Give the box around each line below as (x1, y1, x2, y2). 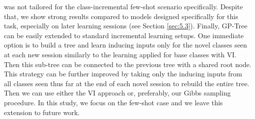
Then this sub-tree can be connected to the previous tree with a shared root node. (4, 59, 252, 69)
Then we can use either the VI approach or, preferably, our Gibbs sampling (4, 88, 231, 98)
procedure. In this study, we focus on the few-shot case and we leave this (4, 97, 223, 107)
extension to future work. (4, 107, 80, 117)
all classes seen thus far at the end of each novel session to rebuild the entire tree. (4, 78, 250, 88)
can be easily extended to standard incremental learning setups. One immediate (4, 30, 244, 40)
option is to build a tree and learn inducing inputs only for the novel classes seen (4, 40, 247, 50)
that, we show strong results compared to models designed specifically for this (4, 11, 238, 21)
